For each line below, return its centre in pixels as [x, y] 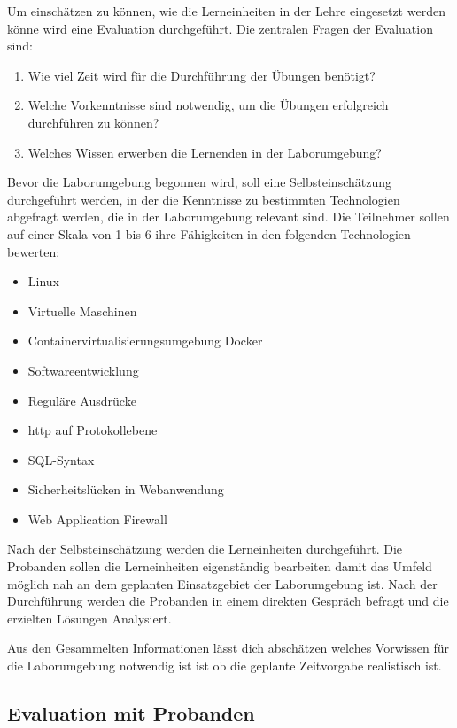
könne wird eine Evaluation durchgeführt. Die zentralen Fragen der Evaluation [220, 28]
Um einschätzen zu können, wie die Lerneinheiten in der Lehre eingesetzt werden [226, 11]
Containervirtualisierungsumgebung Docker [145, 341]
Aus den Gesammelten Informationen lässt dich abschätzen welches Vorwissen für [228, 648]
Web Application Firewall [97, 519]
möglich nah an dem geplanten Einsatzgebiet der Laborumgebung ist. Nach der [222, 583]
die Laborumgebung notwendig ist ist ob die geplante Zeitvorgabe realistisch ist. [225, 666]
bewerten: [34, 251]
